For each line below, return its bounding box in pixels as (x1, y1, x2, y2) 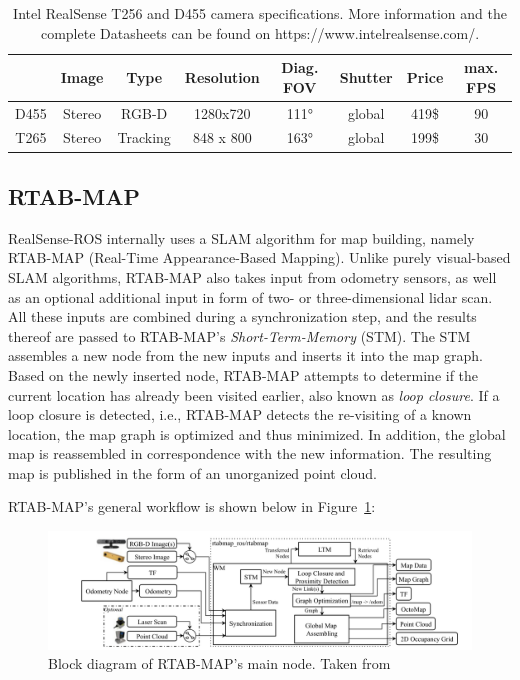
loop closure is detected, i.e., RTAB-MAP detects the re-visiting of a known (8, 404, 472, 425)
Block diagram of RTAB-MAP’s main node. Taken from (48, 653, 391, 674)
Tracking (117, 127, 171, 148)
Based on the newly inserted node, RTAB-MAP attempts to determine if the (8, 364, 479, 385)
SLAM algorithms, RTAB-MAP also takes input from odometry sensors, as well (8, 266, 497, 287)
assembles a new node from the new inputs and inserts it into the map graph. (8, 345, 484, 366)
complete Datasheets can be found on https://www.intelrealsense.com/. (40, 22, 480, 43)
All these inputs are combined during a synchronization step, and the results (8, 306, 477, 327)
